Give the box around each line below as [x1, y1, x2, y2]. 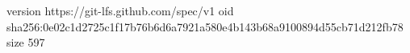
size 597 [6, 34, 45, 51]
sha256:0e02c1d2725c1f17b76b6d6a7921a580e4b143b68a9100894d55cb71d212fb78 [6, 18, 404, 35]
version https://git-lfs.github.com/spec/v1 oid [6, 2, 234, 18]
